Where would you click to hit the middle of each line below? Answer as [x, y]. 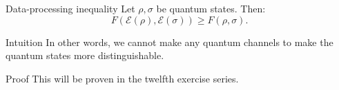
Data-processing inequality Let [70, 8]
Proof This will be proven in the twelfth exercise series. [122, 78]
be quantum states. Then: [211, 8]
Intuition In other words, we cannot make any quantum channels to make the [169, 42]
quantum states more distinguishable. [85, 55]
